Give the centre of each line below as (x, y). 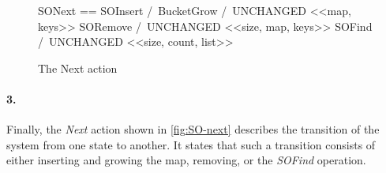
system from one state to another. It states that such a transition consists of (191, 144)
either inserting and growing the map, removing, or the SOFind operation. (186, 160)
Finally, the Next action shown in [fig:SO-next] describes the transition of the (193, 129)
